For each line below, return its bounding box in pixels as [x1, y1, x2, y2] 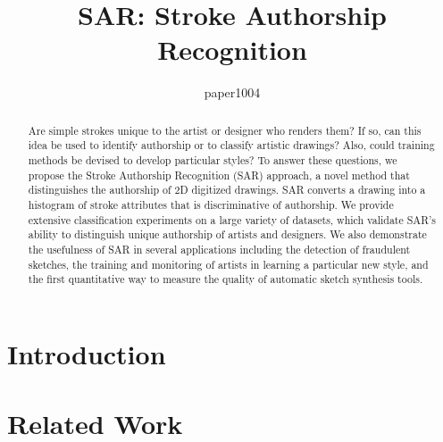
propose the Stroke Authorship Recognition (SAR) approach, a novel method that [28, 167, 410, 182]
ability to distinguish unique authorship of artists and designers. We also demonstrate [28, 227, 427, 242]
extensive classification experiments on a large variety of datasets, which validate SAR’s [28, 212, 436, 227]
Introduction [7, 335, 166, 371]
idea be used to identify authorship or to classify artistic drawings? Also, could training [28, 138, 435, 153]
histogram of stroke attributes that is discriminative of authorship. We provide [28, 196, 394, 212]
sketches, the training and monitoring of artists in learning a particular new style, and [28, 256, 429, 271]
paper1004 [204, 83, 261, 102]
